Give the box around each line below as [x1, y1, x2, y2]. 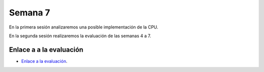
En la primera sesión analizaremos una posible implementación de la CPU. [9, 24, 158, 30]
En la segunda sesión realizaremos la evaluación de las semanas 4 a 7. [9, 33, 152, 39]
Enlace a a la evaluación [9, 45, 84, 54]
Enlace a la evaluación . [21, 58, 68, 64]
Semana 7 [9, 7, 50, 18]
